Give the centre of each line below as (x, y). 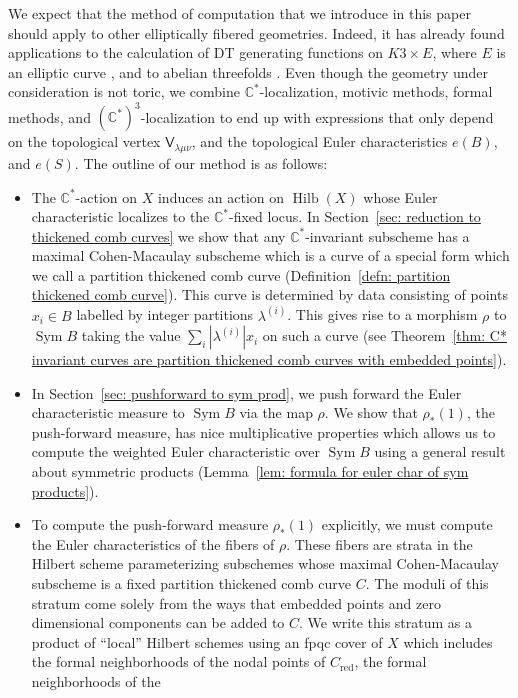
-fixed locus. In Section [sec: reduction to (355, 216)
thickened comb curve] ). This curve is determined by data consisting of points (269, 294)
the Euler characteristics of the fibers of (153, 543)
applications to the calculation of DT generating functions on (195, 52)
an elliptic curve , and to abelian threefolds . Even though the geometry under (248, 71)
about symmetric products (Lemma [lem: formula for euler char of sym (250, 471)
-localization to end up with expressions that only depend (317, 116)
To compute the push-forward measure (150, 524)
